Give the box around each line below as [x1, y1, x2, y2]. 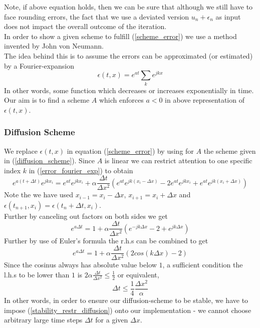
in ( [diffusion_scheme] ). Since [4, 155, 95, 166]
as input [215, 11, 241, 22]
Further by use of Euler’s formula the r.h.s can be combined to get [4, 235, 208, 245]
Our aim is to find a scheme [4, 95, 90, 105]
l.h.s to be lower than [4, 269, 70, 279]
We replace [4, 145, 38, 156]
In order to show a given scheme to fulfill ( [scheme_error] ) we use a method [4, 31, 237, 41]
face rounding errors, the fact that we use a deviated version [4, 11, 189, 22]
